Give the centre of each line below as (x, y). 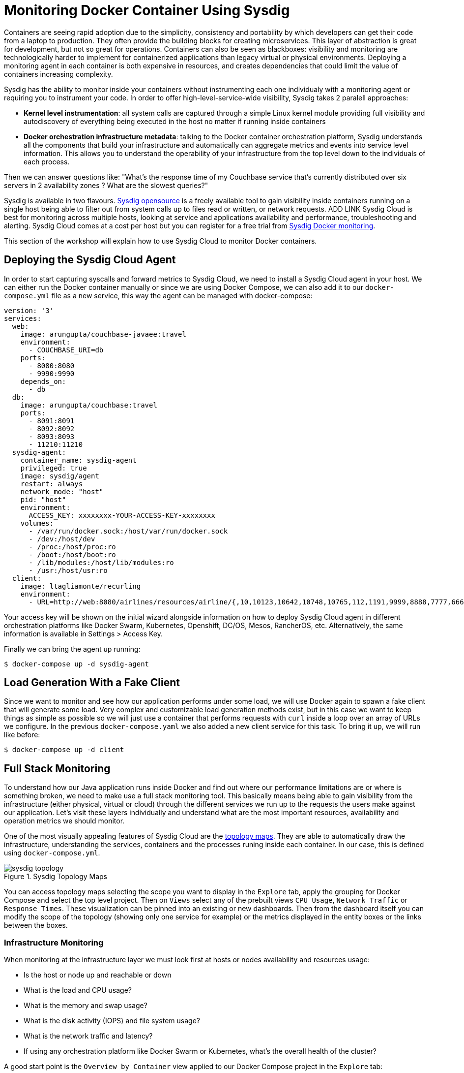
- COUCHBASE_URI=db (66, 350)
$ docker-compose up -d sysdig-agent (77, 664)
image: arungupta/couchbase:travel (89, 405)
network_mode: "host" (62, 491)
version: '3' (29, 310)
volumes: (37, 523)
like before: (22, 735)
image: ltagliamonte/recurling (81, 586)
